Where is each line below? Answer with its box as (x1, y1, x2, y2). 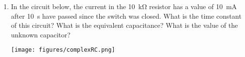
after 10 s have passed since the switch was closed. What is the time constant (11, 11, 242, 21)
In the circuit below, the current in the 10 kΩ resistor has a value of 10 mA (11, 1, 237, 11)
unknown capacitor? (11, 29, 71, 39)
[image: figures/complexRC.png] (11, 46, 115, 54)
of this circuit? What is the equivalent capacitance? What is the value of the (11, 20, 238, 30)
